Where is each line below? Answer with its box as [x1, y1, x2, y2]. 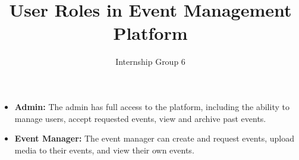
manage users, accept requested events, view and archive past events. [14, 112, 266, 124]
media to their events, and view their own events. [14, 143, 194, 156]
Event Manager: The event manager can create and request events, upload [14, 132, 294, 145]
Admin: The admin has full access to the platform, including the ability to [14, 100, 289, 112]
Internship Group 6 [115, 55, 185, 68]
